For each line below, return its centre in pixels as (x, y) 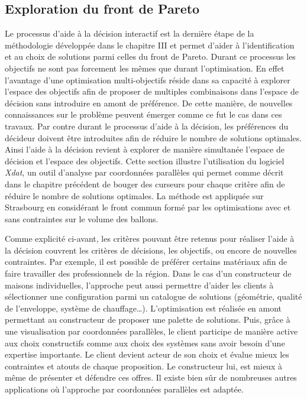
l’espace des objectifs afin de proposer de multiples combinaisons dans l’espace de (152, 91)
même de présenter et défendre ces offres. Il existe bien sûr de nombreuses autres (151, 377)
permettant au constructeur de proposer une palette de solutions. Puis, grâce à (148, 319)
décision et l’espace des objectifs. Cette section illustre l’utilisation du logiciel (145, 160)
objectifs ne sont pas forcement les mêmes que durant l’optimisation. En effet (145, 68)
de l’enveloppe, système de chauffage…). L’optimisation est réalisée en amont (143, 308)
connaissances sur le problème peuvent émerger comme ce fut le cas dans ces (143, 114)
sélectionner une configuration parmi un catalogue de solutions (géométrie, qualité (153, 296)
